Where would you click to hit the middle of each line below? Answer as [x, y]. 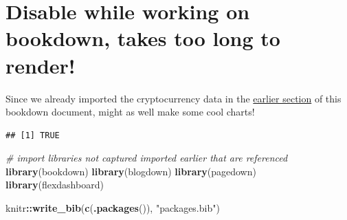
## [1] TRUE [33, 135]
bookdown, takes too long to [143, 38]
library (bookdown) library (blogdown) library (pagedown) [131, 171]
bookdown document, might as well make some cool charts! [130, 112]
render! [41, 65]
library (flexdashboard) [55, 185]
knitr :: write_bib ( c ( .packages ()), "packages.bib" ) [113, 208]
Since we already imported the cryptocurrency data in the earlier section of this [173, 98]
